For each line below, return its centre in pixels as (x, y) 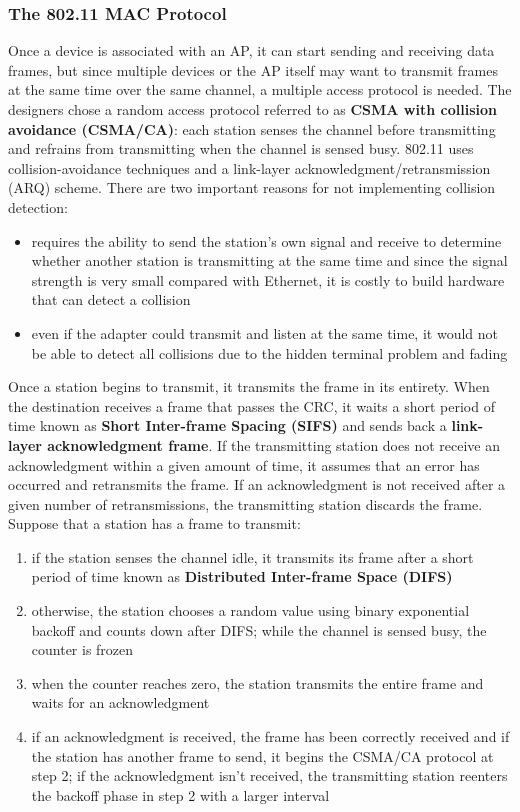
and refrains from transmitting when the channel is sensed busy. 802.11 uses (241, 148)
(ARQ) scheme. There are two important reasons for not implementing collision (252, 187)
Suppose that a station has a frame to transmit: (154, 523)
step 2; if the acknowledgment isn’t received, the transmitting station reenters (269, 775)
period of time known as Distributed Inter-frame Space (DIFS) (242, 576)
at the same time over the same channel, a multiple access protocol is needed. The (260, 89)
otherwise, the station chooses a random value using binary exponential (250, 610)
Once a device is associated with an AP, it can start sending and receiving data (251, 50)
